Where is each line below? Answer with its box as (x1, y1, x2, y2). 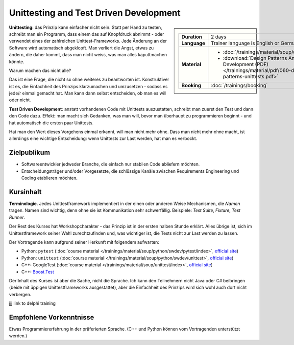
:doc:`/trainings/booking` (211, 82, 268, 89)
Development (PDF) (223, 61, 269, 68)
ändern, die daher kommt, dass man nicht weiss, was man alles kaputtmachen (9, 52, 167, 58)
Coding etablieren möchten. (21, 175, 78, 181)
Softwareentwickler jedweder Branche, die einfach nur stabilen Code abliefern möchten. (21, 161, 200, 167)
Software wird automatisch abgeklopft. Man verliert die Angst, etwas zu (9, 45, 154, 51)
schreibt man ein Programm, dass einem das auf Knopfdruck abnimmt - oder (9, 31, 164, 37)
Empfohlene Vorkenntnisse (9, 313, 94, 322)
